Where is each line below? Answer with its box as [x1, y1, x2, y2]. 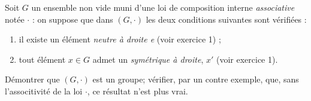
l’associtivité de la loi [5, 84, 83, 97]
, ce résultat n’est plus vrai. [87, 84, 188, 97]
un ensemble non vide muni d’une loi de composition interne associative [31, 1, 295, 13]
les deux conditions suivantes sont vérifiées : [146, 13, 307, 25]
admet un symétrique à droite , [92, 53, 204, 65]
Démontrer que [5, 73, 60, 85]
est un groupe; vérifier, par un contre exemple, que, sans [92, 73, 299, 85]
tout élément [19, 53, 66, 65]
